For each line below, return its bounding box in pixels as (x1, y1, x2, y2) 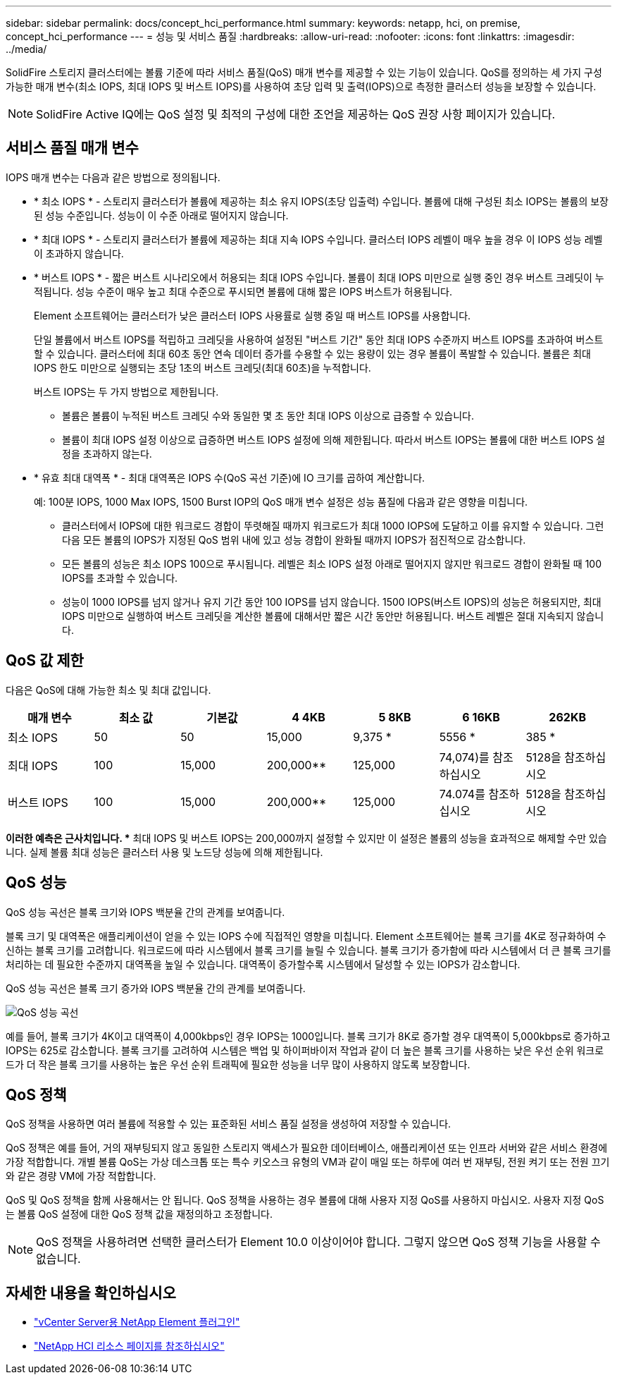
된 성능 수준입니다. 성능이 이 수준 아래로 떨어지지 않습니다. (34, 209, 289, 221)
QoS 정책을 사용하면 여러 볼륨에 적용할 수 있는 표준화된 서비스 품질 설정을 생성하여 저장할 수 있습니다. (6, 1118, 451, 1130)
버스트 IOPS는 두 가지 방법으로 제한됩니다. (34, 385, 219, 398)
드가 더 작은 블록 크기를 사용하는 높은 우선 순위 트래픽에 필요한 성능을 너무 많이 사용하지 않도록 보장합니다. (6, 1058, 470, 1070)
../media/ (6, 43, 47, 55)
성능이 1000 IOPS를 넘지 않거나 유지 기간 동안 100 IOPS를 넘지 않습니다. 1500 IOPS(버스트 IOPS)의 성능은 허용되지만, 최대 (62, 595, 602, 608)
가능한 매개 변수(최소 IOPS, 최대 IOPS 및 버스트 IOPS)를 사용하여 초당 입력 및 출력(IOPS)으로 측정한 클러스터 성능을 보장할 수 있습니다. (6, 80, 597, 92)
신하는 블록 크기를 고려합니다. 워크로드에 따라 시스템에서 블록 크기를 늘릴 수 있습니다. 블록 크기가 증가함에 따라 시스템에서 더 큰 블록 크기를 (6, 944, 611, 956)
